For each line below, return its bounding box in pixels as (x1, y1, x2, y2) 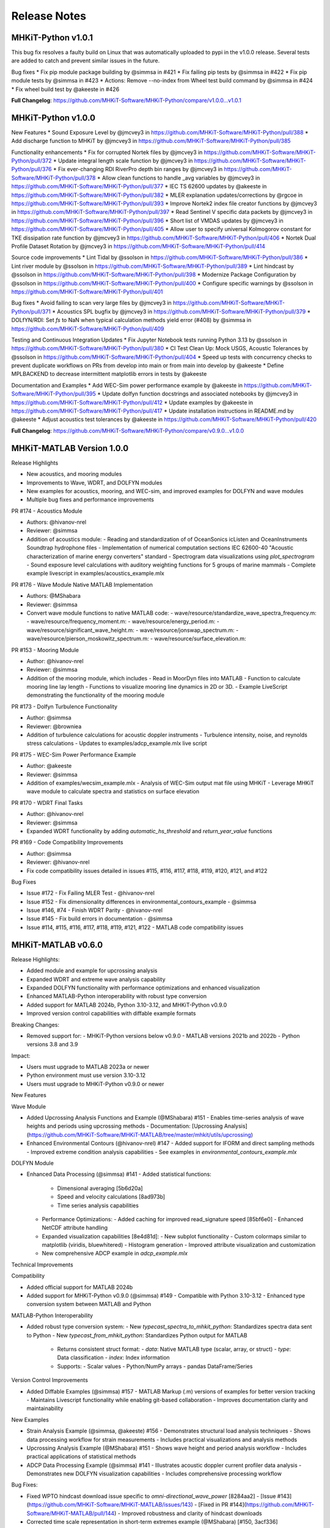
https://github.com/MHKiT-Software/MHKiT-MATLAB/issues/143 (28, 1501, 191, 1508)
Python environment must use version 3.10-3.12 (26, 1071, 146, 1079)
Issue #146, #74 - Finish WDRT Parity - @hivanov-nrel (26, 906, 163, 914)
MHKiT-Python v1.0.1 (11, 32, 94, 43)
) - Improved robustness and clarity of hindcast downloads (114, 1510, 262, 1517)
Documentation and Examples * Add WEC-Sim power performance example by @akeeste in (11, 381, 243, 389)
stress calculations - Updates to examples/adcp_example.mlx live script (26, 740, 207, 747)
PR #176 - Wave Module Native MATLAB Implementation (11, 581, 153, 588)
